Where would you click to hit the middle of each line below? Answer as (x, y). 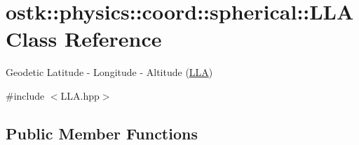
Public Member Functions (102, 133)
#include (25, 95)
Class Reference (84, 39)
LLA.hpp (80, 95)
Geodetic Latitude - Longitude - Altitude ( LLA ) (109, 72)
